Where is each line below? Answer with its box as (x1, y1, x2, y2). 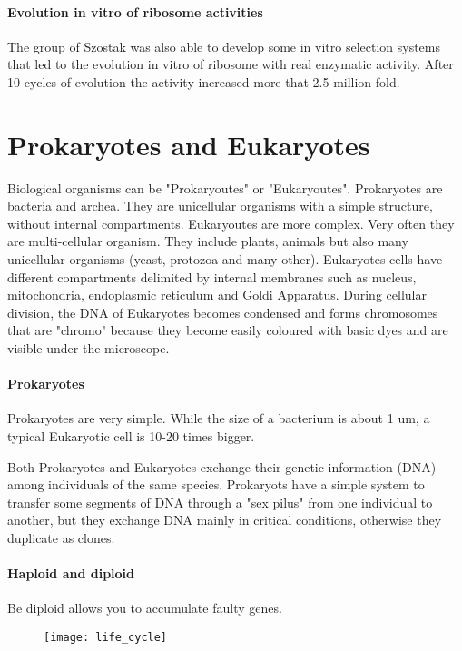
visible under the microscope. (7, 339, 170, 358)
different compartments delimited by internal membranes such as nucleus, (7, 267, 417, 286)
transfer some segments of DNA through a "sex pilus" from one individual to (7, 492, 433, 511)
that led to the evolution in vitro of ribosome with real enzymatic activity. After (7, 54, 454, 74)
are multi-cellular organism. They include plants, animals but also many (7, 232, 408, 251)
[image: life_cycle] (44, 630, 168, 644)
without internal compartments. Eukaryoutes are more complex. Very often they (7, 213, 455, 232)
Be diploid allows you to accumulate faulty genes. (7, 598, 282, 617)
